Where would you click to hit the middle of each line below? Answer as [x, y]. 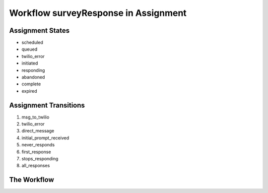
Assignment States [39, 31]
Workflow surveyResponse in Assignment [98, 13]
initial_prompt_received [45, 138]
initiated [30, 63]
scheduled [32, 43]
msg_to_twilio [35, 117]
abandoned [33, 77]
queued [30, 49]
